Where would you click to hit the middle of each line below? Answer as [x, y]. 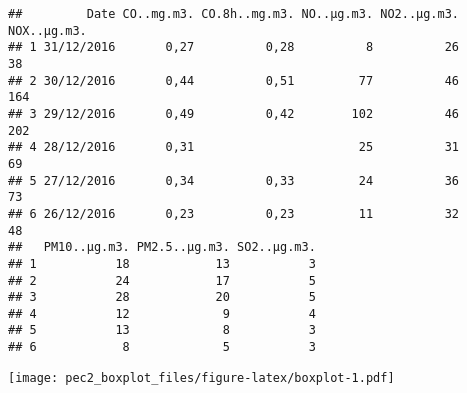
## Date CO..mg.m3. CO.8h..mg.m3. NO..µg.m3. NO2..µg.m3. [234, 14]
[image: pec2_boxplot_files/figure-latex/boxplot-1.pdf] [201, 377]
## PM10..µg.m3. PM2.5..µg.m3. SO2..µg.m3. [162, 247]
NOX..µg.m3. [47, 30]
